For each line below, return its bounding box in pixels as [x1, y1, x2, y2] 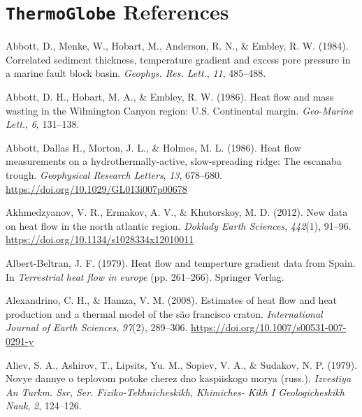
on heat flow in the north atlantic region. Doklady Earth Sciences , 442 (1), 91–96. [6, 218, 352, 233]
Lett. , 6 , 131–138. [6, 117, 80, 131]
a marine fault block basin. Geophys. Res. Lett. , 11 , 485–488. [6, 66, 266, 80]
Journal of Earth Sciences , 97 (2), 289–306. [6, 320, 188, 335]
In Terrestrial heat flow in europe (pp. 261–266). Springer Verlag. [6, 269, 284, 284]
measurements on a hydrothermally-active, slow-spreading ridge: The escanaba [6, 154, 342, 168]
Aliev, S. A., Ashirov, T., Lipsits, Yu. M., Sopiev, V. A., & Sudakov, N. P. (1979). [6, 357, 358, 372]
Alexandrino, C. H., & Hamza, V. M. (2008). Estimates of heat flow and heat [6, 293, 338, 307]
